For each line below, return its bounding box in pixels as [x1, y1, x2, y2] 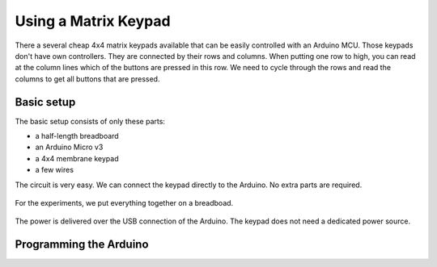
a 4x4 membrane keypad [35, 153, 119, 163]
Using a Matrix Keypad [15, 12, 171, 30]
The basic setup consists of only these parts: [15, 116, 166, 126]
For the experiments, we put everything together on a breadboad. [15, 198, 234, 207]
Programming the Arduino [15, 238, 149, 252]
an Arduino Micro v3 [35, 142, 104, 152]
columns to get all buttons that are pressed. [15, 73, 160, 84]
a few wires [35, 165, 74, 175]
